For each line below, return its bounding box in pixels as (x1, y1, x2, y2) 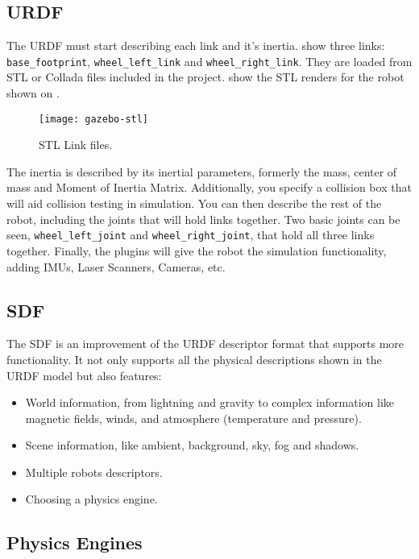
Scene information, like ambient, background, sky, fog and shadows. (25, 437, 359, 453)
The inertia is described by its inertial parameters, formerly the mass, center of (6, 163, 397, 180)
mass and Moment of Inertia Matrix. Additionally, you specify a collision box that (6, 179, 412, 196)
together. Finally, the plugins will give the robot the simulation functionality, (6, 242, 387, 259)
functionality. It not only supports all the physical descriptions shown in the (6, 350, 382, 367)
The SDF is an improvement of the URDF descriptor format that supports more (6, 335, 404, 352)
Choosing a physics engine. (25, 491, 158, 507)
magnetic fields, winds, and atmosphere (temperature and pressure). (25, 409, 362, 426)
